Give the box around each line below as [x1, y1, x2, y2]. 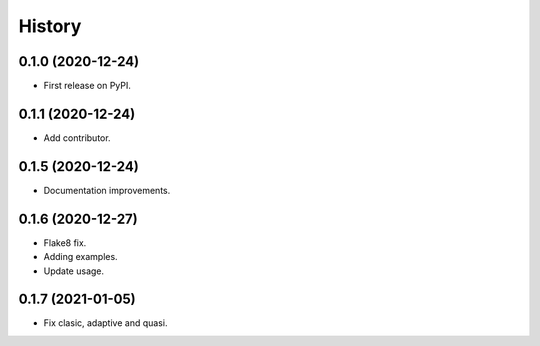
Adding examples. [43, 251, 119, 263]
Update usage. [43, 265, 105, 277]
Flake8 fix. [43, 236, 87, 249]
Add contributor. [43, 131, 111, 144]
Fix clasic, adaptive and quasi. [43, 317, 168, 329]
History [18, 15, 82, 37]
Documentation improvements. [43, 184, 171, 196]
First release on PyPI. [43, 80, 132, 92]
